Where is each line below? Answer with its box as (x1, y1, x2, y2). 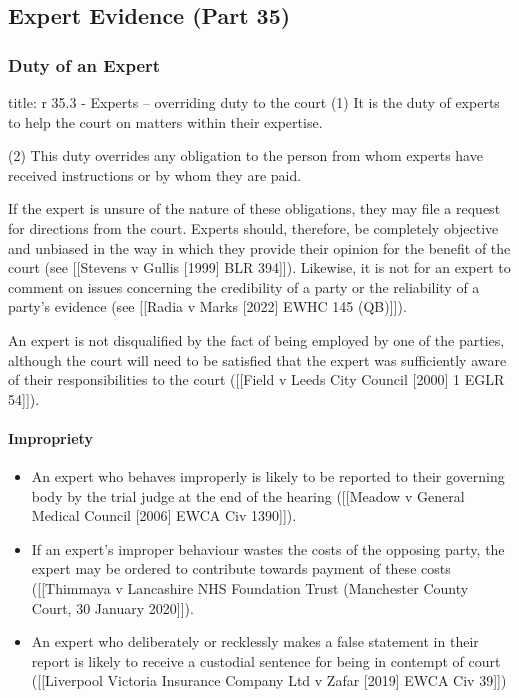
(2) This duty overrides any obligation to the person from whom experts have (8, 145, 483, 166)
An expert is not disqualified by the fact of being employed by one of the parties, (8, 329, 505, 350)
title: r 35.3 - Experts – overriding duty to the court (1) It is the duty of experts (8, 92, 500, 112)
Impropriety (8, 427, 93, 448)
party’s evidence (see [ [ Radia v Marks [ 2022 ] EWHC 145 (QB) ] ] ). (8, 296, 407, 317)
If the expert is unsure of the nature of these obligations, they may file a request (8, 198, 501, 219)
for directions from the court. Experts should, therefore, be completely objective (8, 217, 499, 238)
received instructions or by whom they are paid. (8, 164, 302, 185)
